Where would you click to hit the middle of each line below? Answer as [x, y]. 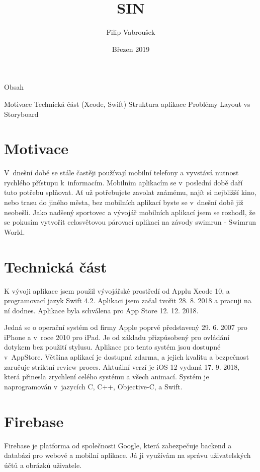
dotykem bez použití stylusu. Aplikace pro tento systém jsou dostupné [112, 347]
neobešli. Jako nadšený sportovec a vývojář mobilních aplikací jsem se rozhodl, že [130, 212]
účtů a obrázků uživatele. [43, 465]
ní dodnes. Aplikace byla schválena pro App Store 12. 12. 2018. [101, 310]
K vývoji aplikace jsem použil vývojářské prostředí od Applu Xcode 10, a [117, 290]
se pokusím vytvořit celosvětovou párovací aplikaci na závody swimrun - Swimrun [130, 222]
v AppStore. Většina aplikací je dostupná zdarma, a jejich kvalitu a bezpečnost [126, 357]
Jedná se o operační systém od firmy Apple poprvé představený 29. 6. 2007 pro [126, 327]
